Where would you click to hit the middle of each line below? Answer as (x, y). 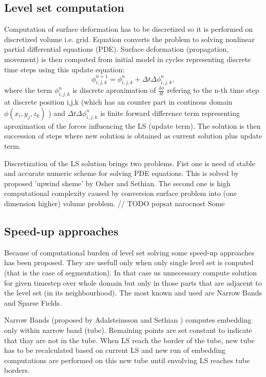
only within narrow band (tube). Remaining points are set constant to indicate (128, 330)
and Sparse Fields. (33, 302)
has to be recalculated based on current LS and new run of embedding (115, 350)
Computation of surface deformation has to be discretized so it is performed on (129, 29)
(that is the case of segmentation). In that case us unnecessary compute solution (131, 272)
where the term (28, 90)
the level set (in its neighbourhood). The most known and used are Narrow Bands (133, 293)
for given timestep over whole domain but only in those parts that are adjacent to (133, 282)
